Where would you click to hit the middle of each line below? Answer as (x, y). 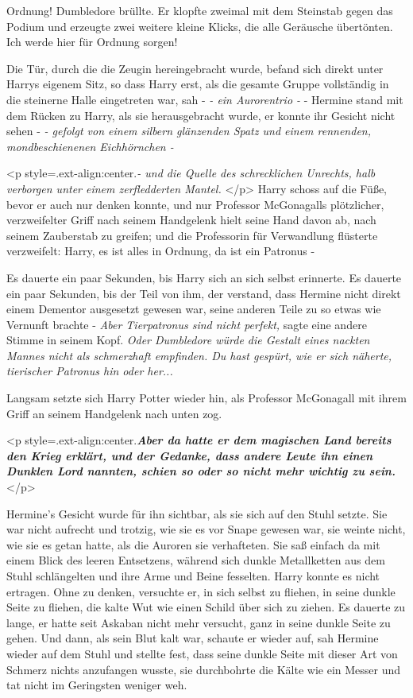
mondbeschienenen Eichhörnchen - (90, 146)
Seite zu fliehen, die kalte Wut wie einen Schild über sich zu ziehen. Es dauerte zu (206, 607)
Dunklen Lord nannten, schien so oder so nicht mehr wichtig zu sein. (201, 471)
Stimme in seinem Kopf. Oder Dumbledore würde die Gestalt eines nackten (188, 340)
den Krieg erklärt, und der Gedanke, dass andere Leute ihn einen (190, 455)
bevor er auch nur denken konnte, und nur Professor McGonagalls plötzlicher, (195, 204)
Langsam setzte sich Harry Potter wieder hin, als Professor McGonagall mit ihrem (206, 398)
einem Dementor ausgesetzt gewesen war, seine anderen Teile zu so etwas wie (194, 309)
